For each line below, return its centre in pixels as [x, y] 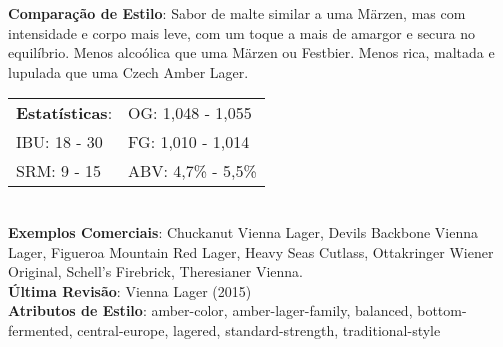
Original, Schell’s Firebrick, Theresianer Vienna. [155, 271]
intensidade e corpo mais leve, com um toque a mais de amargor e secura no [242, 32]
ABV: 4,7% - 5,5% [192, 171]
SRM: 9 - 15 [59, 171]
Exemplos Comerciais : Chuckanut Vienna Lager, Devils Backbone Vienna [243, 231]
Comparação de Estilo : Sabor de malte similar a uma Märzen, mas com [237, 13]
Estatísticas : [64, 113]
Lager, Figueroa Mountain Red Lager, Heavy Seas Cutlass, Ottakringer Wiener [251, 251]
